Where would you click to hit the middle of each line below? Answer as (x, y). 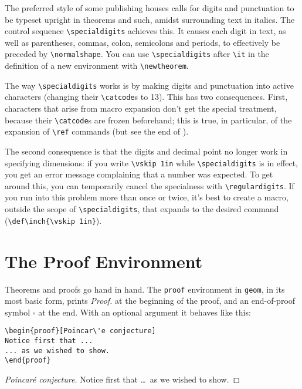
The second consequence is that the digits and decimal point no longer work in (146, 151)
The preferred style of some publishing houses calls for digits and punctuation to (150, 8)
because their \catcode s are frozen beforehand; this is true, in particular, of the (148, 120)
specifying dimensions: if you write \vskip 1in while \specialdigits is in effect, (151, 162)
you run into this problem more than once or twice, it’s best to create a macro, (147, 197)
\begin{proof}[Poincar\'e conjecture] (80, 331)
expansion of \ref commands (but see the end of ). (97, 131)
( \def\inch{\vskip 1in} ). (53, 220)
